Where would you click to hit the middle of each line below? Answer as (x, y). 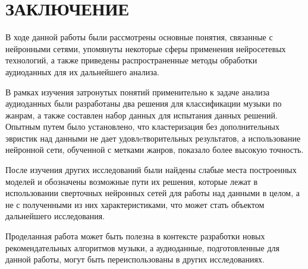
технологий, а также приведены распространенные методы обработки (131, 60)
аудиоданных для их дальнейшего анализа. (82, 71)
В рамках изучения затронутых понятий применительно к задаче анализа (138, 92)
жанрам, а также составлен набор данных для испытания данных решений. (142, 115)
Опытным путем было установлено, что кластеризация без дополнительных (142, 127)
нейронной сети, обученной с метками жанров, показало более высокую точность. (155, 150)
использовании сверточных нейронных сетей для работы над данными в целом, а (153, 193)
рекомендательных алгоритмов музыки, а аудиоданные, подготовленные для (142, 247)
